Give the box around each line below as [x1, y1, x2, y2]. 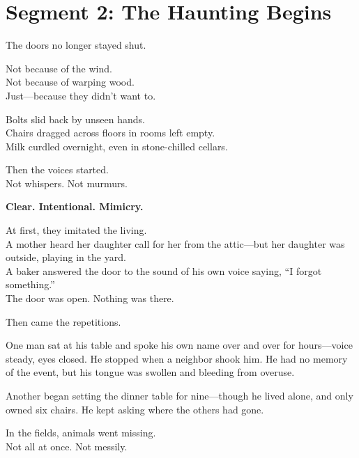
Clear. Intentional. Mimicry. [6, 199, 144, 214]
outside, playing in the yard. [6, 250, 126, 264]
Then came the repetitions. [6, 314, 121, 329]
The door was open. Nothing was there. [6, 291, 174, 306]
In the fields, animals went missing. [6, 425, 156, 440]
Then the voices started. [6, 162, 109, 177]
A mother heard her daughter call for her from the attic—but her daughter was [6, 236, 345, 251]
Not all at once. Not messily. [6, 439, 128, 453]
